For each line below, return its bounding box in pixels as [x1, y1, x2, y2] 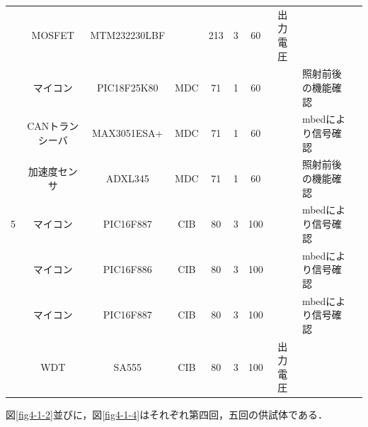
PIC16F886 [103, 262, 152, 277]
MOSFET [31, 28, 74, 43]
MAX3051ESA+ [91, 126, 163, 140]
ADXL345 [105, 171, 149, 186]
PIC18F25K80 [96, 79, 159, 94]
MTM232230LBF [90, 28, 166, 43]
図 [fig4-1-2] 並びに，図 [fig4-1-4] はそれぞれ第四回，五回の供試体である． [6, 407, 328, 422]
